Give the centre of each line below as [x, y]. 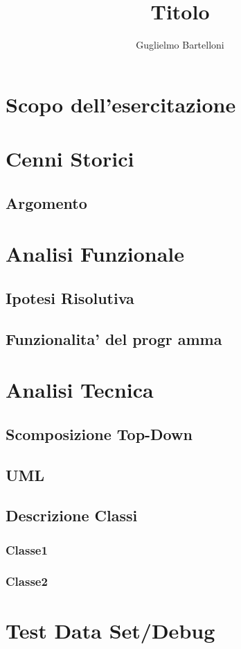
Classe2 [27, 581]
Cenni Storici [70, 159]
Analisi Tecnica [80, 390]
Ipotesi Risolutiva [70, 297]
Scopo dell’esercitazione [121, 104]
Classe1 [27, 549]
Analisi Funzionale [95, 254]
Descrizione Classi [72, 515]
